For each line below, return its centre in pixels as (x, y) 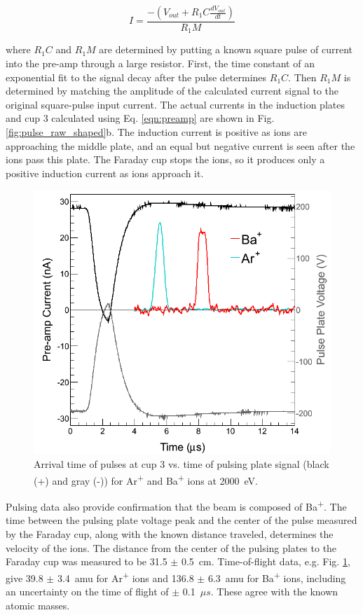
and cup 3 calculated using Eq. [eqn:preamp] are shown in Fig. (140, 118)
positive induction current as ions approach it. (105, 173)
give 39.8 (25, 578)
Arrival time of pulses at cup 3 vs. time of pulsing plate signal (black (181, 464)
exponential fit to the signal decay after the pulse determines (136, 77)
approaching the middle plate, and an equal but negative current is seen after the (180, 145)
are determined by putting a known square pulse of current (226, 49)
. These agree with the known (274, 592)
